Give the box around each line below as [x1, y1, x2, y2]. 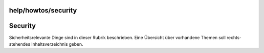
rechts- [226, 34, 242, 40]
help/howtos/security [9, 6, 77, 14]
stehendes [9, 41, 30, 47]
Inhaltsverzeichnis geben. [31, 41, 83, 47]
